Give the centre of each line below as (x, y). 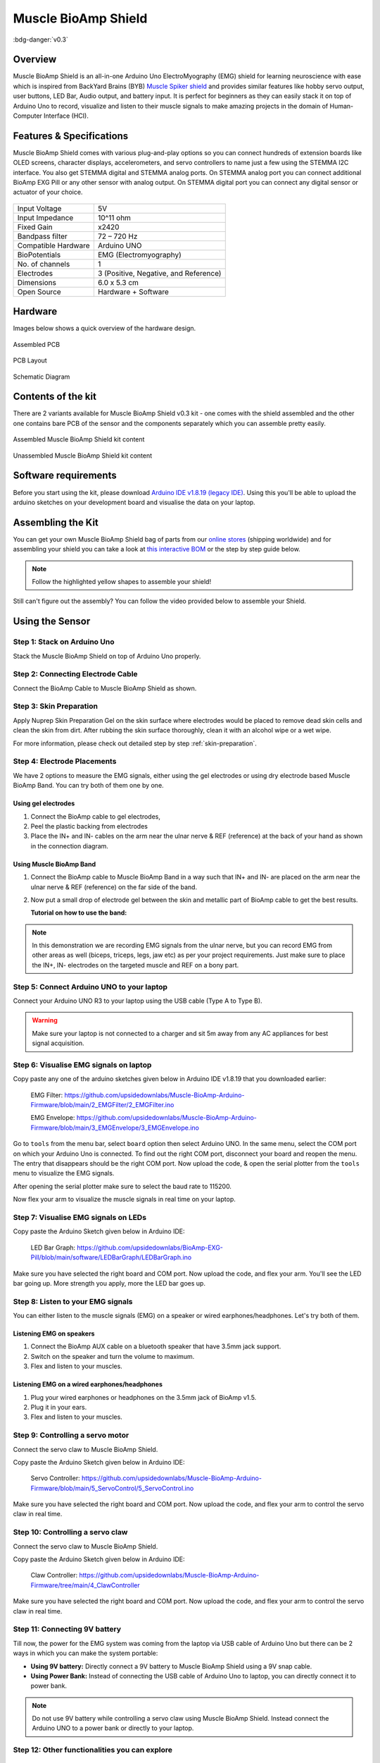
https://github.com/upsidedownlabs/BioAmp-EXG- (150, 1247)
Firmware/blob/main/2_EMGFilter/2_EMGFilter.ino (102, 1105)
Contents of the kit (55, 397)
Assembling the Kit (56, 522)
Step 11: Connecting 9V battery (67, 1629)
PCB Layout (30, 360)
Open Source (39, 291)
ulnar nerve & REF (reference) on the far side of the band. (114, 887)
